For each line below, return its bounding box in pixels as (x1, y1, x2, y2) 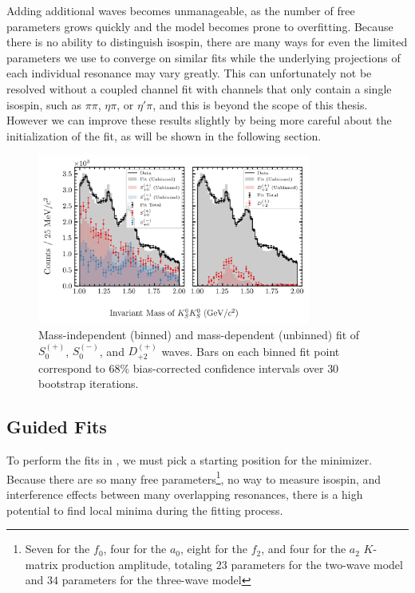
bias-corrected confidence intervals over (132, 359, 324, 376)
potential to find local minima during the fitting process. (6, 501, 283, 518)
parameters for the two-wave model (231, 555, 403, 572)
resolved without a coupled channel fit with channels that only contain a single (6, 80, 392, 97)
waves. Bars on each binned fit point (161, 342, 340, 359)
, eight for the (180, 540, 248, 557)
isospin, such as (6, 96, 82, 113)
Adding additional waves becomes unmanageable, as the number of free (6, 2, 355, 18)
